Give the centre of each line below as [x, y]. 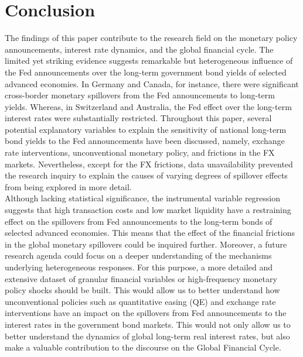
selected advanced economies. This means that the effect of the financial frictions [150, 233]
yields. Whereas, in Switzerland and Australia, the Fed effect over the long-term [148, 106]
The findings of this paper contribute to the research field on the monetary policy [151, 38]
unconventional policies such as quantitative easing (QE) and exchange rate [140, 301]
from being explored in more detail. [68, 186]
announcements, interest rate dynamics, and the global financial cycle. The [139, 49]
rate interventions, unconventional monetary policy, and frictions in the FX [140, 152]
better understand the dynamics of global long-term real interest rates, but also [147, 336]
